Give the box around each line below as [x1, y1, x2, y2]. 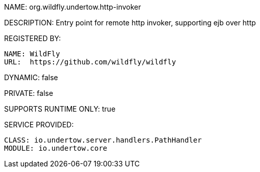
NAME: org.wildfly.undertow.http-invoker [4, 3, 141, 11]
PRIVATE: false [4, 89, 54, 97]
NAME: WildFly [4, 50, 60, 58]
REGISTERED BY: [4, 34, 61, 43]
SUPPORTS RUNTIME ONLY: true [4, 105, 116, 113]
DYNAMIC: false [4, 73, 58, 82]
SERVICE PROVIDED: [4, 120, 74, 129]
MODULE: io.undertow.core [4, 144, 108, 152]
